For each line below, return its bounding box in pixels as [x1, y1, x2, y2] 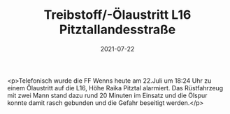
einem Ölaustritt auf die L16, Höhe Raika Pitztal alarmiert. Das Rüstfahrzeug [7, 83, 224, 92]
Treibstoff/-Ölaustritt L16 [43, 7, 192, 23]
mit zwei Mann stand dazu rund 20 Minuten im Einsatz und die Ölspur [7, 91, 208, 99]
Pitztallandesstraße [59, 22, 176, 38]
